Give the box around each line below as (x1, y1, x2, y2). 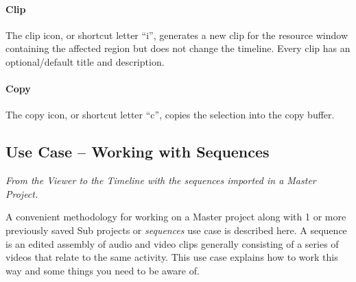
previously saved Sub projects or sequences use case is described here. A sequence (5, 222, 347, 237)
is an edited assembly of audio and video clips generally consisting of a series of (5, 236, 339, 251)
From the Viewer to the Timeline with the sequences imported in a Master (5, 173, 316, 188)
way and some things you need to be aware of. (5, 263, 200, 277)
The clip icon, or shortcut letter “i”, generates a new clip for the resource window (5, 27, 348, 42)
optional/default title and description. (5, 54, 165, 68)
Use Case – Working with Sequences (5, 141, 270, 162)
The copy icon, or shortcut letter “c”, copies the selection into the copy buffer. (5, 107, 335, 122)
